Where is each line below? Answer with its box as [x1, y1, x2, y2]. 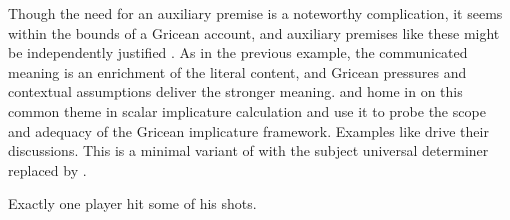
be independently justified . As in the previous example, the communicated [8, 42, 468, 63]
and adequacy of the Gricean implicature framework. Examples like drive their [8, 120, 489, 141]
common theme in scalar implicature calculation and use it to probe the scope [8, 100, 486, 121]
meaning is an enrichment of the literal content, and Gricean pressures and [8, 61, 467, 82]
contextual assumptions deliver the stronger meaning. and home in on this [8, 81, 463, 102]
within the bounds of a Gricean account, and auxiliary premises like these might [8, 22, 500, 43]
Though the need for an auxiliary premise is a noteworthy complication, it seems [8, 3, 503, 23]
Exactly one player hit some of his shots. [8, 193, 257, 214]
